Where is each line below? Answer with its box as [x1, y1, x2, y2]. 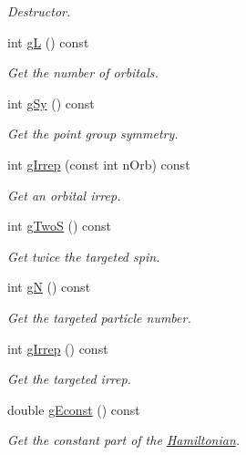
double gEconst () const [7, 399, 140, 419]
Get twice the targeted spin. [7, 246, 160, 265]
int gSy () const [7, 93, 95, 112]
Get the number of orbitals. [7, 63, 159, 82]
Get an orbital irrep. [7, 185, 121, 204]
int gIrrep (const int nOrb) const [7, 154, 190, 173]
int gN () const [7, 277, 91, 296]
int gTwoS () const [7, 216, 112, 235]
